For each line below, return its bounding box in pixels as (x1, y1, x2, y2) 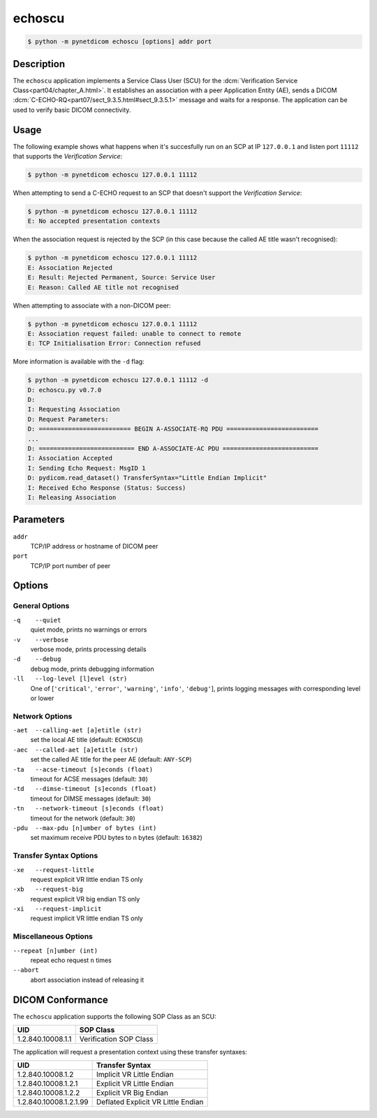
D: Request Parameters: (27, 415, 110, 423)
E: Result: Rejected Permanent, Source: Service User (27, 273, 216, 282)
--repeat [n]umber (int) (13, 947, 98, 954)
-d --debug (13, 655, 61, 663)
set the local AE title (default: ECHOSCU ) (30, 736, 143, 744)
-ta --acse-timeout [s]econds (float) (13, 765, 154, 774)
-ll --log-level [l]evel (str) (13, 675, 128, 683)
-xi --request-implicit (13, 905, 102, 913)
